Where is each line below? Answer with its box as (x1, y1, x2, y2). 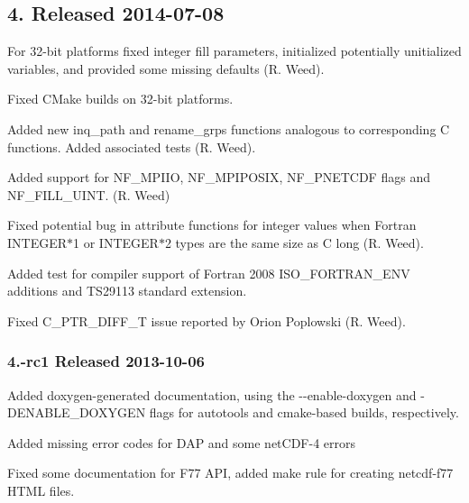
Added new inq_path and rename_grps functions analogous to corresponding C (7, 119, 450, 138)
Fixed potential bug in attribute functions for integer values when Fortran (7, 215, 417, 234)
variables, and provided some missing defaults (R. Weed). (7, 59, 325, 78)
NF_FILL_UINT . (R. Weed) (7, 185, 170, 204)
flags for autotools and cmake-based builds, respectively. (149, 403, 459, 422)
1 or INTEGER (73, 233, 159, 251)
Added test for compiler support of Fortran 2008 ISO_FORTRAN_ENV (7, 263, 410, 282)
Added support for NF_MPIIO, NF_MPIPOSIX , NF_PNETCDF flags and (7, 168, 430, 187)
